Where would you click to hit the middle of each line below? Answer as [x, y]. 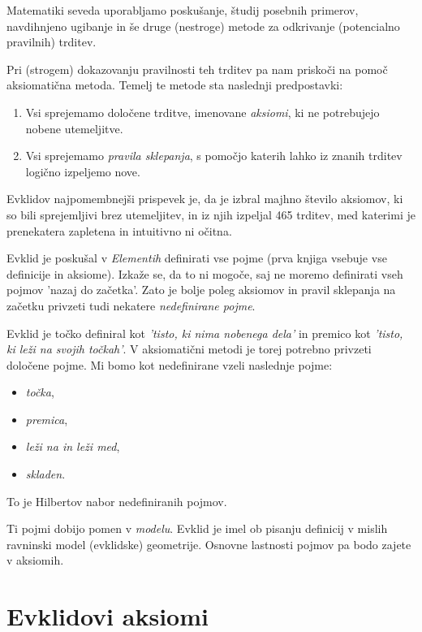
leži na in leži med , [73, 446]
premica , [47, 419]
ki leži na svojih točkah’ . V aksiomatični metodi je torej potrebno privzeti [189, 349]
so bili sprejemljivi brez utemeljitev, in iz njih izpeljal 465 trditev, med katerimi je [211, 214]
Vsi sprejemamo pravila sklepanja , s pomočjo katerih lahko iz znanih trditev [214, 156]
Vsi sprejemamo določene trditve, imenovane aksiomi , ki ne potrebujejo [202, 112]
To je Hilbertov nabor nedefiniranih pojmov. [117, 501]
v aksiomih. [35, 560]
